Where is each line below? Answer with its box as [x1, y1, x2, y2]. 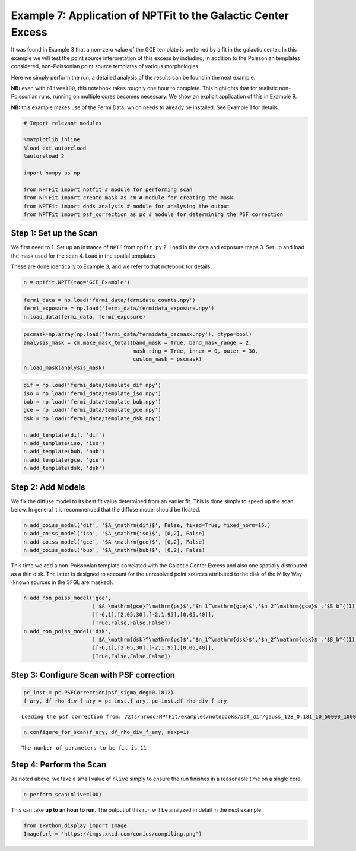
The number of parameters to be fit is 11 [21, 744, 147, 751]
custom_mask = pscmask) [132, 356, 202, 363]
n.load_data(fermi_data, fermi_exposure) [23, 313, 146, 320]
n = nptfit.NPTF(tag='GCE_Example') [23, 279, 131, 286]
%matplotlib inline [23, 136, 80, 143]
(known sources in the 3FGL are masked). [11, 579, 113, 586]
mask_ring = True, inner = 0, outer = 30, [132, 347, 258, 354]
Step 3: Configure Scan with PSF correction [11, 670, 175, 680]
